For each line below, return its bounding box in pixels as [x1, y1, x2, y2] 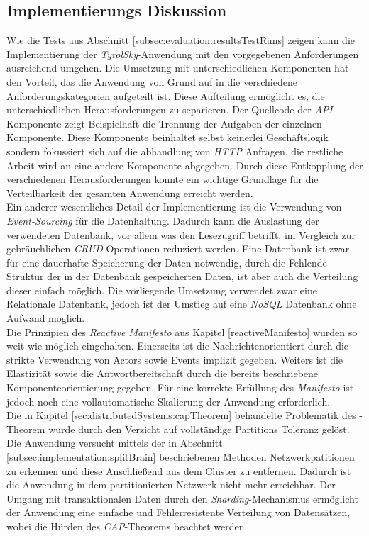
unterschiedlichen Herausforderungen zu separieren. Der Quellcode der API [6, 102, 333, 117]
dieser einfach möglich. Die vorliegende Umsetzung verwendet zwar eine [6, 282, 317, 297]
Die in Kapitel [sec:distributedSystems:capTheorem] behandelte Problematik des [6, 408, 356, 423]
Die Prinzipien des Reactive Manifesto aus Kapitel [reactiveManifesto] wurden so [6, 324, 358, 339]
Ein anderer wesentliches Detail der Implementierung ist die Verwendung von [6, 199, 342, 214]
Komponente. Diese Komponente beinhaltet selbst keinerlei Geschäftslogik [6, 130, 329, 145]
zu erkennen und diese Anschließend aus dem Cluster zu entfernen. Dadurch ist [6, 463, 351, 478]
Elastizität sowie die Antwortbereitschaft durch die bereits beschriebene [6, 366, 319, 381]
